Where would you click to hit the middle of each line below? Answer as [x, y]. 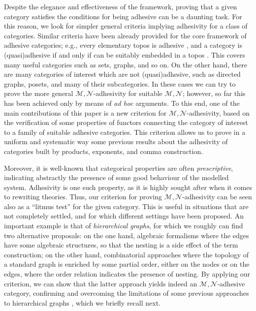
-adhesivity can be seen [217, 197]
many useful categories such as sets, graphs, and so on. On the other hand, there [126, 64]
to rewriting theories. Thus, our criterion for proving [83, 197]
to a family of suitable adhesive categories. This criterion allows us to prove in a [125, 132]
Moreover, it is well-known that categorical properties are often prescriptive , [119, 168]
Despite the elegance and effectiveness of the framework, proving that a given [121, 6]
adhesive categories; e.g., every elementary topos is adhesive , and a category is [123, 45]
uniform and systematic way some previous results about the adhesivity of [116, 141]
